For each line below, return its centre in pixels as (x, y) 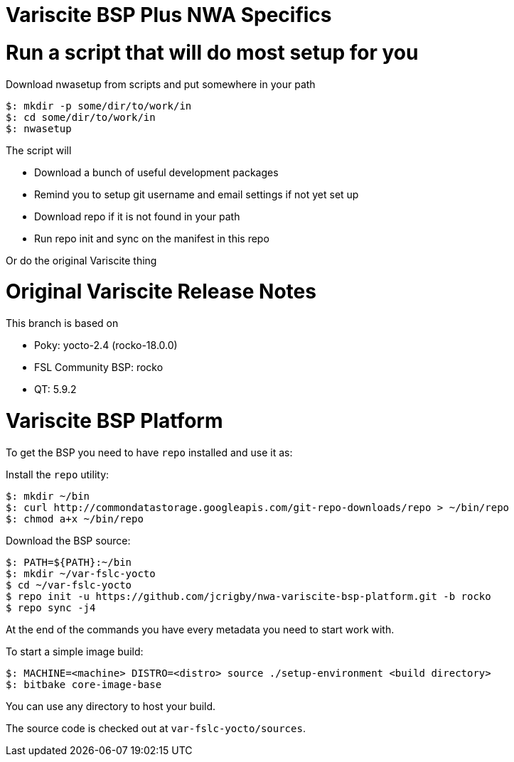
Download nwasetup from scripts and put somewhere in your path (161, 84)
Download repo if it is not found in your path (137, 216)
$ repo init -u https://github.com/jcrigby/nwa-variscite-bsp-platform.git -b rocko (248, 596)
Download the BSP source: (68, 540)
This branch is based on (62, 323)
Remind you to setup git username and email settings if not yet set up (197, 194)
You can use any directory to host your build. (111, 706)
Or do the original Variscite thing (81, 260)
